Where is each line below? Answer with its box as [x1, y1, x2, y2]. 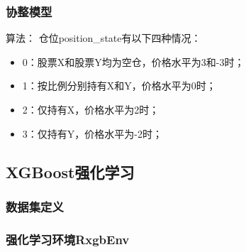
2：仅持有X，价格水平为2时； [22, 102, 160, 116]
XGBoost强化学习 [6, 160, 135, 182]
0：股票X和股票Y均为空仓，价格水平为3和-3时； [22, 54, 245, 69]
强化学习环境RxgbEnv [6, 230, 130, 248]
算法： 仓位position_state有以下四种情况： [6, 31, 201, 45]
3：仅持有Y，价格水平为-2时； [22, 126, 162, 141]
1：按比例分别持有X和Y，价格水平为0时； [22, 78, 216, 93]
